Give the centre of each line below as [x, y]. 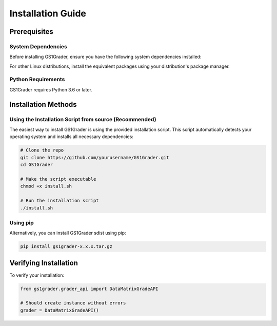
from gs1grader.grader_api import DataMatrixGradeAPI [89, 289]
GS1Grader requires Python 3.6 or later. [51, 89]
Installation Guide [48, 13]
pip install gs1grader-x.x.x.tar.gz [66, 247]
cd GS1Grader [37, 165]
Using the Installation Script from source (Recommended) [83, 119]
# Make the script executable [58, 179]
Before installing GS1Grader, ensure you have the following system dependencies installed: [105, 57]
